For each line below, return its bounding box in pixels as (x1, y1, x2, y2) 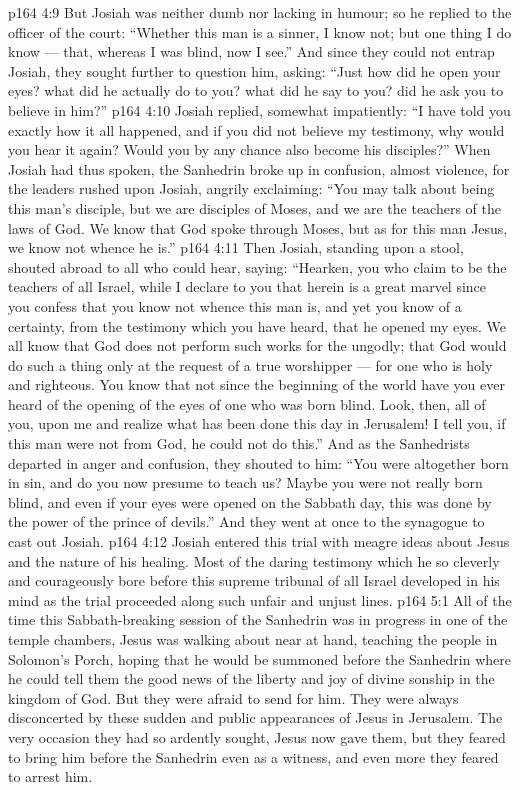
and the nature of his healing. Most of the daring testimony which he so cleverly (8, 550, 500, 571)
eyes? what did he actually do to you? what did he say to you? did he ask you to (8, 80, 504, 101)
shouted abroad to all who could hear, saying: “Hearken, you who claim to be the (8, 256, 507, 277)
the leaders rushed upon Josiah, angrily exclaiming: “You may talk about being (8, 178, 495, 199)
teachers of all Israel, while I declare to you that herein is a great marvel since (8, 276, 487, 297)
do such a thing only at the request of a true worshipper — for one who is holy (8, 354, 493, 375)
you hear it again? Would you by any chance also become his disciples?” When (8, 139, 491, 160)
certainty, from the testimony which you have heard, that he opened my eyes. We (8, 315, 507, 336)
